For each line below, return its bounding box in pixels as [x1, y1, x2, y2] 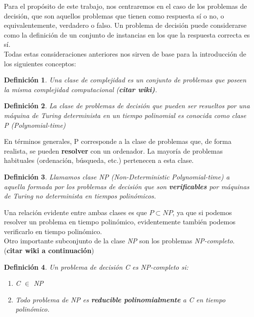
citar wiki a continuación [6, 245, 92, 256]
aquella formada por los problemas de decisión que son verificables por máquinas [4, 181, 250, 191]
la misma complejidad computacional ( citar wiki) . [4, 84, 157, 94]
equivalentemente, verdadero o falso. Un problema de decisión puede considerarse [4, 20, 247, 30]
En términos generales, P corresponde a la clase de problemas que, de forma [4, 136, 232, 146]
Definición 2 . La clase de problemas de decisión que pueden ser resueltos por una [4, 100, 250, 111]
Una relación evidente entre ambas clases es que [4, 207, 147, 217]
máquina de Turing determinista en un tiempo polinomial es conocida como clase [4, 110, 246, 120]
